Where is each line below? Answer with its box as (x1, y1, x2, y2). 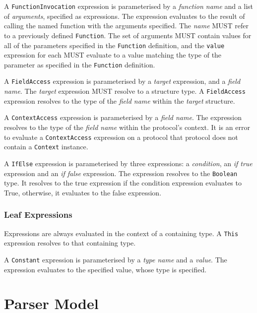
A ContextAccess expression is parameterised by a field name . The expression (4, 112, 242, 123)
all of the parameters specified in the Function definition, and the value (4, 40, 225, 50)
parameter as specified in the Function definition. (4, 59, 155, 69)
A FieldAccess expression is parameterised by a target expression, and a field (4, 76, 241, 86)
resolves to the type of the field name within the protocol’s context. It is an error (4, 122, 250, 132)
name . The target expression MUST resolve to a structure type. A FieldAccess (4, 86, 246, 96)
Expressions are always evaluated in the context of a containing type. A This (4, 228, 239, 238)
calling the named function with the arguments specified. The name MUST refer (4, 20, 249, 31)
